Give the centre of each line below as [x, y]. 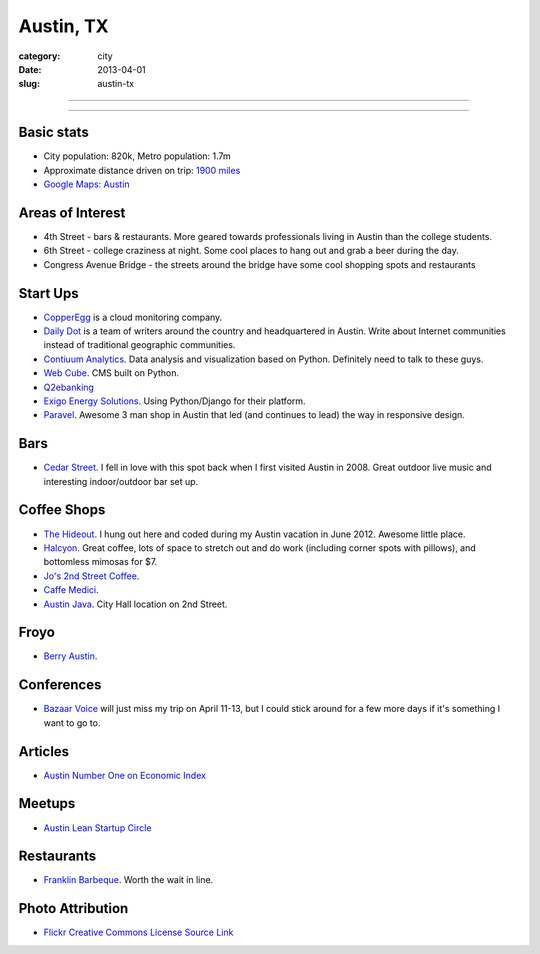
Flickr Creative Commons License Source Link [138, 932]
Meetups [47, 803]
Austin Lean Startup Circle [97, 827]
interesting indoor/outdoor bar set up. [121, 481]
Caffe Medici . [71, 590]
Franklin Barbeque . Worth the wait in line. [128, 880]
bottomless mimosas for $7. [100, 562]
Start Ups [48, 293]
